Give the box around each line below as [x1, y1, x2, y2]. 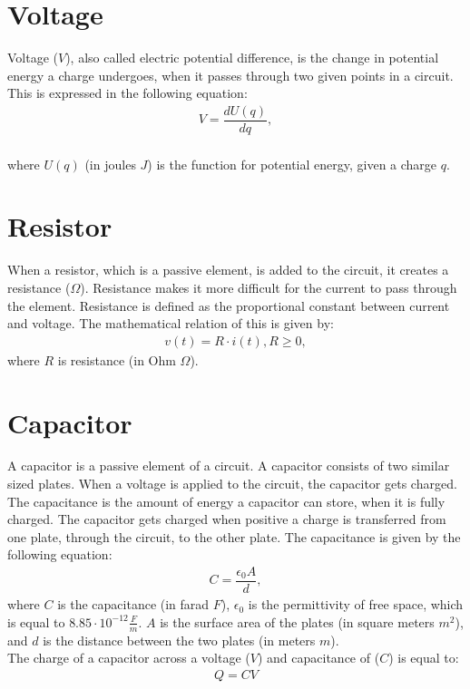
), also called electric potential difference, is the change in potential [65, 48, 439, 67]
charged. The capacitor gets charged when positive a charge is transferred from [7, 509, 446, 529]
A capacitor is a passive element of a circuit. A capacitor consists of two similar [7, 456, 450, 475]
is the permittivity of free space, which [248, 595, 464, 614]
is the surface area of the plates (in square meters [160, 612, 435, 631]
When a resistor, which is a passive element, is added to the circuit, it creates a [7, 260, 449, 279]
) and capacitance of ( [257, 648, 380, 667]
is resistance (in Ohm [57, 350, 176, 369]
